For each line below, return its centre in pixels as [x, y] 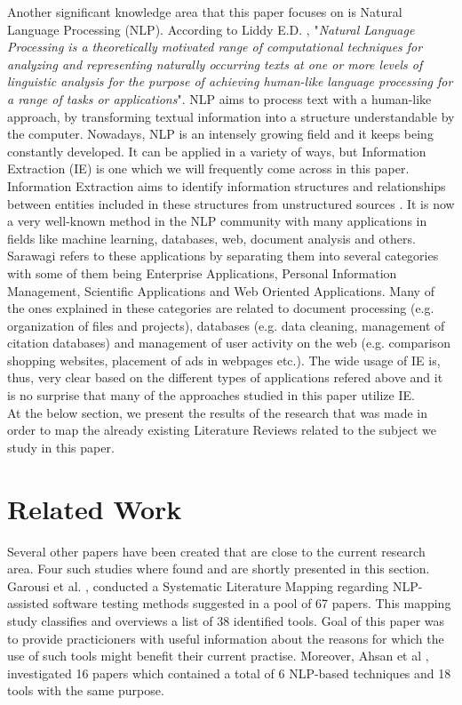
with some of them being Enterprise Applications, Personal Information [202, 272]
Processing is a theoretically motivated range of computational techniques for [215, 47]
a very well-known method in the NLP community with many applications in [217, 221]
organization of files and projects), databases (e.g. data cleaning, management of [226, 325]
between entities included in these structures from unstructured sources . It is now [231, 203]
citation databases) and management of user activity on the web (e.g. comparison [229, 343]
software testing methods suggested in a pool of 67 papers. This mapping [252, 603]
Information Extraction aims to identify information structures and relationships [227, 185]
